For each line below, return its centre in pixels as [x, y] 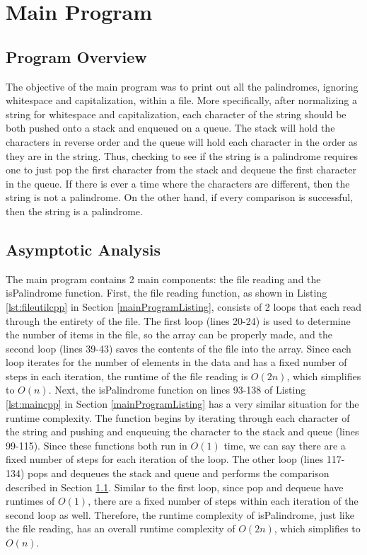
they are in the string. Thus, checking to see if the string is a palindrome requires [182, 155]
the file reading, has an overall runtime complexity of [121, 528]
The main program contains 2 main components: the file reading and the [163, 279]
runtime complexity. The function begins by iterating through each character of [178, 417]
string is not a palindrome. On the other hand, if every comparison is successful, [180, 197]
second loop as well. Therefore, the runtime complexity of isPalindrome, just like [180, 514]
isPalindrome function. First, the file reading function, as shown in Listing [167, 293]
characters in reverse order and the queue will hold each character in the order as [182, 141]
